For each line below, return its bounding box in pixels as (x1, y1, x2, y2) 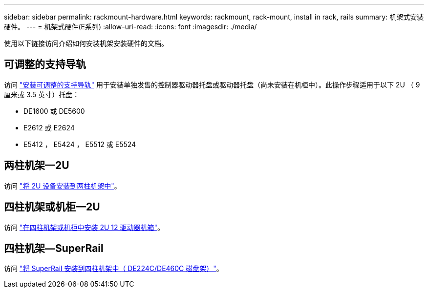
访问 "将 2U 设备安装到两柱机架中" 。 (4, 181, 121, 190)
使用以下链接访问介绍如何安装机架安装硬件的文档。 (4, 39, 168, 47)
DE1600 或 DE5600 (23, 106, 85, 115)
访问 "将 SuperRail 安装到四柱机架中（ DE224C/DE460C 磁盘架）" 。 (4, 264, 223, 273)
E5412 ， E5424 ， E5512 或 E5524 (23, 140, 136, 148)
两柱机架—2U (4, 159, 69, 172)
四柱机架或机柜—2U (4, 201, 100, 213)
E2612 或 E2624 (23, 123, 75, 132)
